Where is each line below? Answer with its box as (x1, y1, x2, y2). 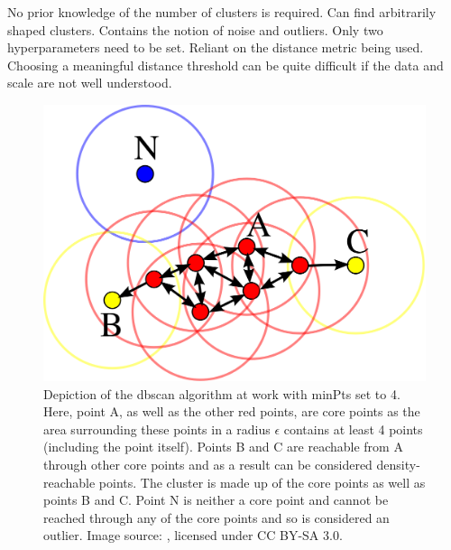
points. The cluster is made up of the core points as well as (98, 472, 426, 491)
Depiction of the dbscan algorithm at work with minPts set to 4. (43, 384, 400, 403)
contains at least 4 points (283, 419, 423, 438)
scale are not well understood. (7, 73, 172, 92)
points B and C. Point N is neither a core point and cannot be (43, 490, 389, 509)
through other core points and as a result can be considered (43, 454, 373, 473)
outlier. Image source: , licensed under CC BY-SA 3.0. (43, 526, 343, 545)
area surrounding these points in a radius (43, 419, 271, 438)
